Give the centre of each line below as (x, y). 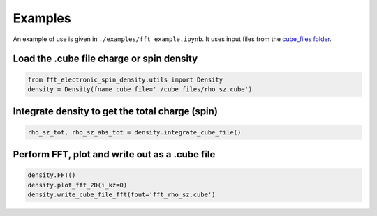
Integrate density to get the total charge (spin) (115, 111)
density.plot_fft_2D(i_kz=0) (77, 185)
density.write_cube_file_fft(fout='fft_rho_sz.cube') (121, 194)
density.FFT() (52, 175)
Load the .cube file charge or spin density (105, 59)
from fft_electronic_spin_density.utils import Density (125, 79)
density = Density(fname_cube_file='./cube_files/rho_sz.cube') (140, 89)
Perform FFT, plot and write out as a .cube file (114, 154)
